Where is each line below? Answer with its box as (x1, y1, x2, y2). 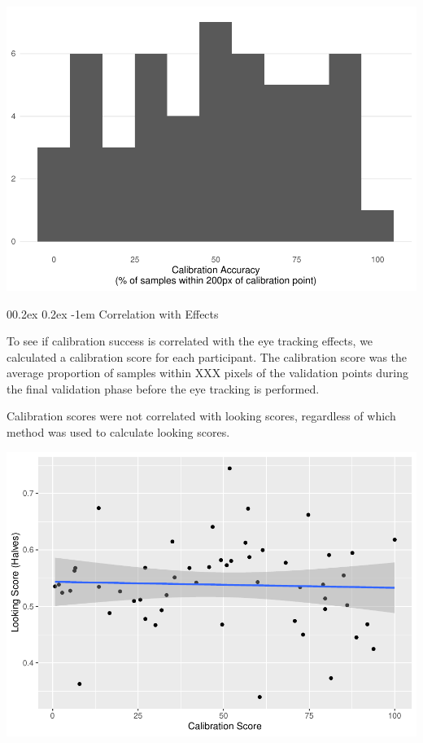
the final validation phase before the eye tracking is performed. (7, 380, 320, 397)
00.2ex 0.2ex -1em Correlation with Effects (7, 305, 219, 322)
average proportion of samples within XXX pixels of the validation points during (7, 364, 409, 381)
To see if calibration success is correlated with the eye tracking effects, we (7, 332, 373, 350)
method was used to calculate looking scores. (7, 424, 230, 441)
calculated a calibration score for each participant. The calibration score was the (7, 348, 407, 365)
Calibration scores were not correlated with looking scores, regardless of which (7, 407, 396, 424)
